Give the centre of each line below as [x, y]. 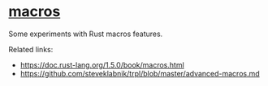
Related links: [31, 49]
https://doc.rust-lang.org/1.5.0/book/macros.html [102, 65]
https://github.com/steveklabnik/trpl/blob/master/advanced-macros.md [140, 73]
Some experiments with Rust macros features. [86, 34]
